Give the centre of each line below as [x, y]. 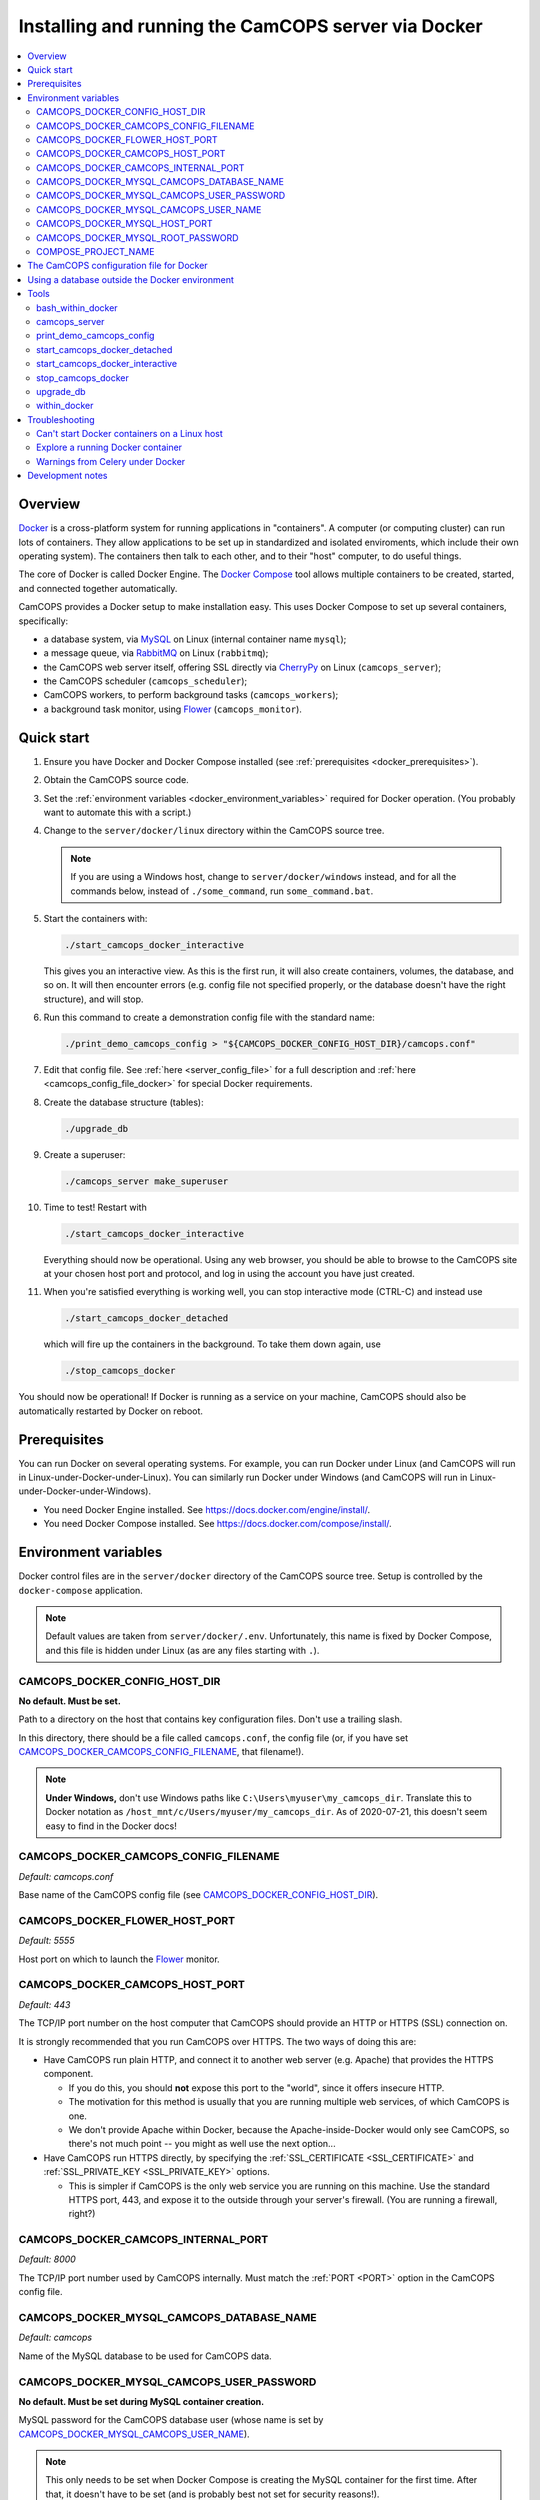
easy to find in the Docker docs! [111, 1826]
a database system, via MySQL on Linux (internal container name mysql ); [195, 639]
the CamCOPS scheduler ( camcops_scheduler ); [145, 681]
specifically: [43, 621]
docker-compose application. [81, 1590]
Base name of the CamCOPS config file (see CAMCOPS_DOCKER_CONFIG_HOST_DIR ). [198, 1895]
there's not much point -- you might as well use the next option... [202, 2144]
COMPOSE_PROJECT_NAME [95, 252]
